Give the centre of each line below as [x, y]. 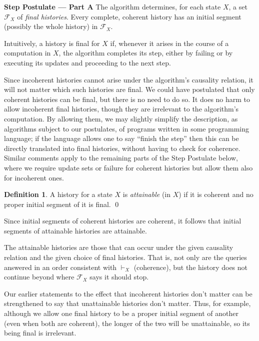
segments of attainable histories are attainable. [75, 230]
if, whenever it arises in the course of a [169, 43]
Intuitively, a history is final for [52, 43]
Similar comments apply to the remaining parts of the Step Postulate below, [121, 158]
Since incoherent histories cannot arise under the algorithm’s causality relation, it [129, 79]
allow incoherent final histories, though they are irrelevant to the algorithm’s [121, 109]
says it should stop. [119, 277]
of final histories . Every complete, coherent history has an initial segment [129, 16]
